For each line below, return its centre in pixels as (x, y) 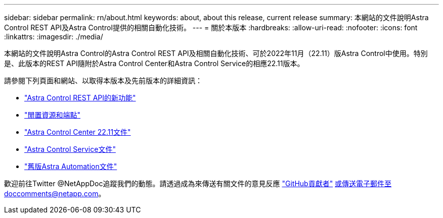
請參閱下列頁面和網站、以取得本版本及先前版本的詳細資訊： (103, 80)
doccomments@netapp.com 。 (55, 194)
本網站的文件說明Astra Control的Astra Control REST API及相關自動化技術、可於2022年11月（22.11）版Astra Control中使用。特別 (216, 53)
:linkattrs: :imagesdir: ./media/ (54, 37)
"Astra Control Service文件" (70, 149)
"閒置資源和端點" (53, 115)
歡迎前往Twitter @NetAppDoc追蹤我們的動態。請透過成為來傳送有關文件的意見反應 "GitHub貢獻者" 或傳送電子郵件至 (198, 183)
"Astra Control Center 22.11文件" (78, 132)
